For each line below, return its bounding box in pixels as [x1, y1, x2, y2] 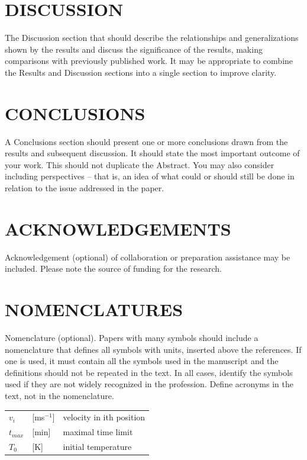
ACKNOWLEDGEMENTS [5, 216, 231, 240]
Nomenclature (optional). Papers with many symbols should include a [5, 332, 258, 344]
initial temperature [63, 440, 132, 453]
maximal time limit [63, 426, 133, 438]
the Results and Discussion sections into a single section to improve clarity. [5, 66, 277, 78]
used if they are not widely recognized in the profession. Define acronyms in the [5, 378, 293, 390]
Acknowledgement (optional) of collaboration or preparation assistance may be [5, 250, 290, 263]
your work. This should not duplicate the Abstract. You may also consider [5, 158, 274, 171]
